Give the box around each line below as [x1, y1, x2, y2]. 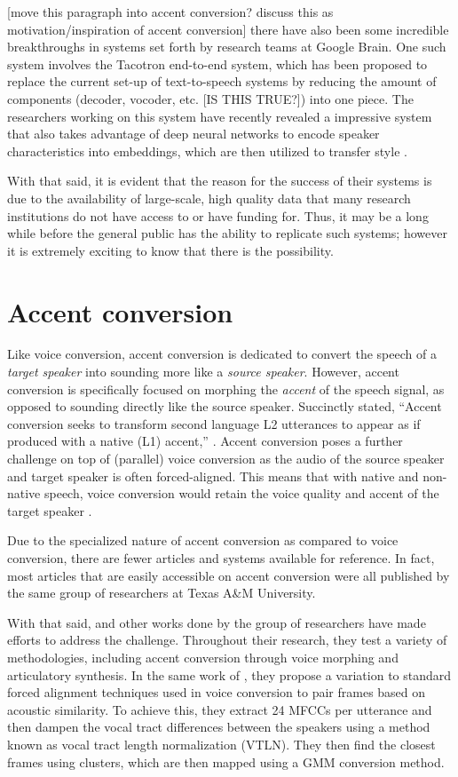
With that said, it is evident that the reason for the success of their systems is [7, 171, 432, 190]
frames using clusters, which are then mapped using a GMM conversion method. [7, 752, 445, 771]
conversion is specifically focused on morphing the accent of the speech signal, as [7, 379, 445, 398]
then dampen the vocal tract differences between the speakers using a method [7, 718, 430, 736]
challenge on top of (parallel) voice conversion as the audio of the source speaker [7, 449, 445, 467]
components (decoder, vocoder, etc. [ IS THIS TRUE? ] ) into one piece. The [7, 89, 414, 107]
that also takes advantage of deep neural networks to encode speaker [7, 124, 380, 143]
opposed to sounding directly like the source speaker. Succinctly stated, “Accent [7, 397, 442, 416]
